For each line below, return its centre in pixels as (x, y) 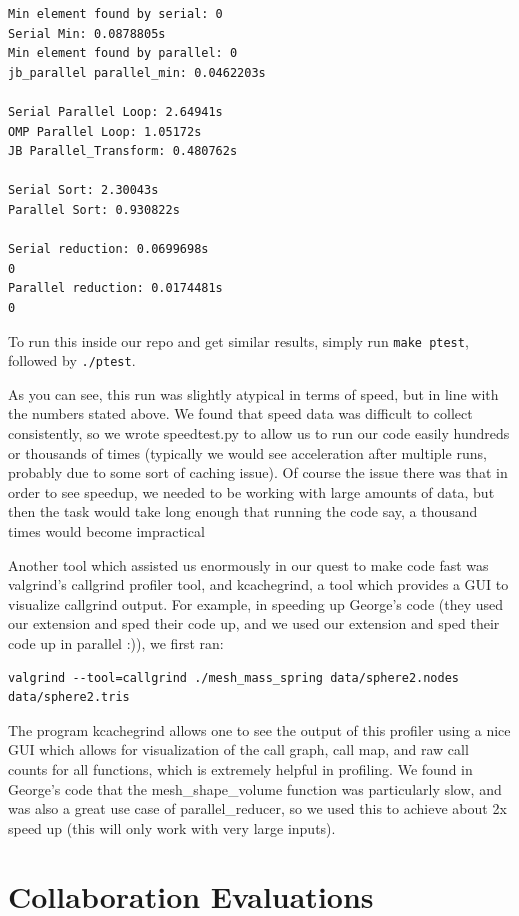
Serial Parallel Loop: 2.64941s (115, 111)
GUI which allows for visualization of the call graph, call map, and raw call (238, 749)
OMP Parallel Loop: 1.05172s (105, 131)
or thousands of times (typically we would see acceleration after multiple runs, (247, 452)
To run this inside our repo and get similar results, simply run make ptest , (238, 340)
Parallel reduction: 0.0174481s (115, 288)
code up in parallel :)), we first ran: (116, 642)
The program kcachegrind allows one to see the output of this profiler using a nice (259, 729)
